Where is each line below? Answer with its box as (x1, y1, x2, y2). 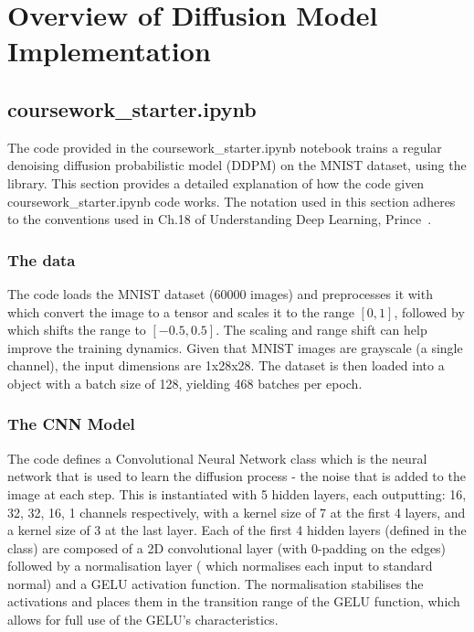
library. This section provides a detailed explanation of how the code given (7, 173, 425, 192)
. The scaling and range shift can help (216, 320, 427, 339)
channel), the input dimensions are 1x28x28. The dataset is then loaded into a (7, 356, 445, 375)
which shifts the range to (7, 320, 146, 339)
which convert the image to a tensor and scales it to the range (7, 302, 354, 321)
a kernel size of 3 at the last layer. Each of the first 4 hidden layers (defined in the (7, 520, 467, 540)
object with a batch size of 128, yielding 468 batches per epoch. (7, 373, 363, 392)
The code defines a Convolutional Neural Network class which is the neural (7, 448, 427, 467)
